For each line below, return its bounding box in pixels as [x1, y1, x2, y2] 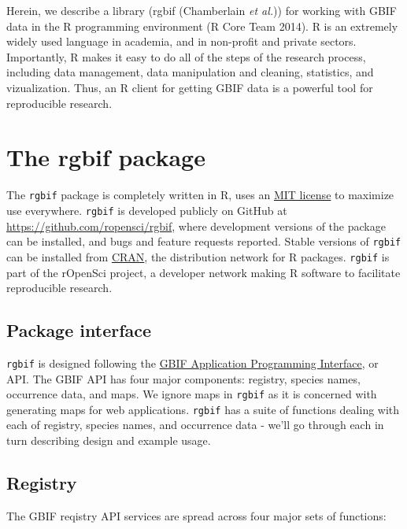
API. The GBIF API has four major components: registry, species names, [6, 370, 361, 387]
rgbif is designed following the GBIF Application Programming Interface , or [6, 354, 379, 371]
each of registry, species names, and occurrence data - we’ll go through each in [6, 416, 384, 433]
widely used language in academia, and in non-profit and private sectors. [6, 33, 357, 50]
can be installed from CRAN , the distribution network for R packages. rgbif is [6, 248, 390, 264]
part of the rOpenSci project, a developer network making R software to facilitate [6, 264, 401, 280]
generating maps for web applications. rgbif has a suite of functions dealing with [6, 401, 400, 417]
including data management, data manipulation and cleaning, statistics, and [6, 64, 374, 80]
